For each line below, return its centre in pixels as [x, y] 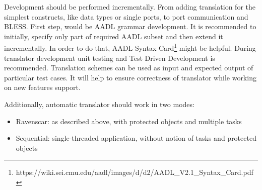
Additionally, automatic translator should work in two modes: [99, 104]
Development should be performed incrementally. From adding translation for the [130, 7]
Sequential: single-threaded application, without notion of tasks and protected [136, 138]
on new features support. [42, 87]
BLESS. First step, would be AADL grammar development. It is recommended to [130, 26]
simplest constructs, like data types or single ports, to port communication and [126, 16]
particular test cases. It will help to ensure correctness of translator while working [130, 77]
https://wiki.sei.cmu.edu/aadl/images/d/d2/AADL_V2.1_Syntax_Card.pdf [135, 172]
